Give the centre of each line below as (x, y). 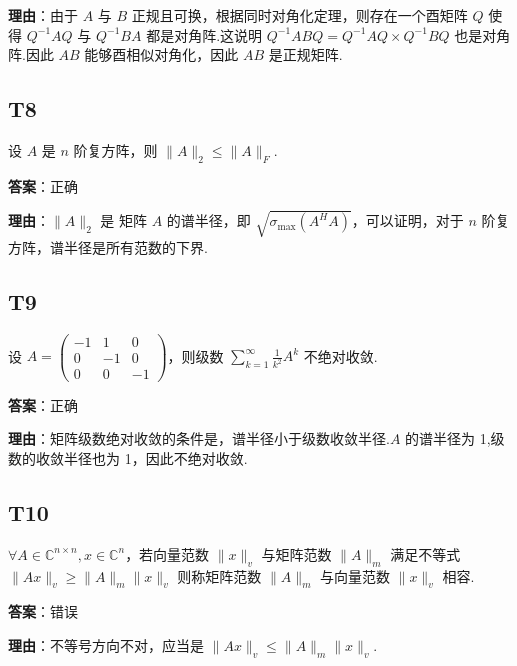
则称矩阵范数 (219, 575)
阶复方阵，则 (115, 149)
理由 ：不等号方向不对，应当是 (106, 645)
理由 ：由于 (43, 15)
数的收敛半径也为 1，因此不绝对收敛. (128, 458)
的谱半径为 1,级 (455, 438)
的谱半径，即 (208, 220)
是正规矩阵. (305, 54)
